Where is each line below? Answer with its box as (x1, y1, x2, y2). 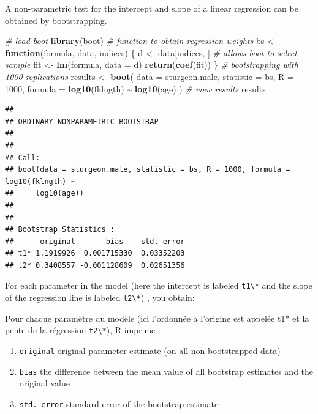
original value (19, 377, 70, 390)
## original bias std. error (5, 237, 185, 246)
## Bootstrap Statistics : (5, 225, 115, 234)
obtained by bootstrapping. (5, 13, 107, 26)
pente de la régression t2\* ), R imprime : (5, 323, 161, 336)
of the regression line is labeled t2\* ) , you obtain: (5, 291, 195, 304)
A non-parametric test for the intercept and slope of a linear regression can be (5, 2, 298, 14)
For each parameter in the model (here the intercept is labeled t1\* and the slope (5, 279, 312, 292)
